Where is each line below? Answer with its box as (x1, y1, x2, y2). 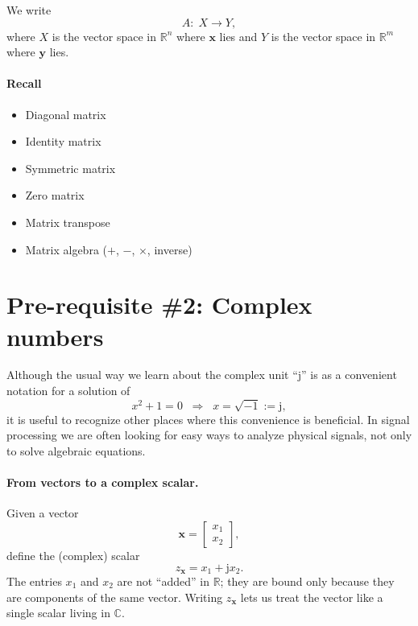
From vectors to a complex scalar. (6, 474, 199, 491)
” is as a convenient (301, 366, 397, 383)
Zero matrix (25, 187, 85, 204)
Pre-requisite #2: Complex (6, 288, 312, 321)
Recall (6, 75, 42, 92)
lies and (219, 27, 258, 44)
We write (6, 2, 52, 18)
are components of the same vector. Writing (6, 588, 223, 605)
